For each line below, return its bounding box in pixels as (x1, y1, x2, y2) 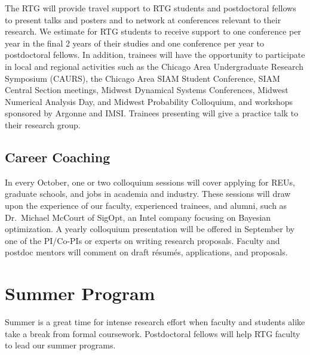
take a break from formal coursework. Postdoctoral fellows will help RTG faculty (5, 327, 300, 339)
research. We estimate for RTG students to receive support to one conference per (5, 25, 301, 38)
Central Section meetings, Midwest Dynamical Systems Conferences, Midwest (5, 84, 288, 96)
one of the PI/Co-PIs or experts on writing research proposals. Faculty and (5, 234, 280, 246)
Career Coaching (5, 147, 111, 166)
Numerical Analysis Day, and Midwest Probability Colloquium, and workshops (5, 95, 293, 107)
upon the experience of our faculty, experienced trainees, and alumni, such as (5, 199, 287, 211)
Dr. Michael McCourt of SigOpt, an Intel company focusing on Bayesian (5, 211, 271, 223)
